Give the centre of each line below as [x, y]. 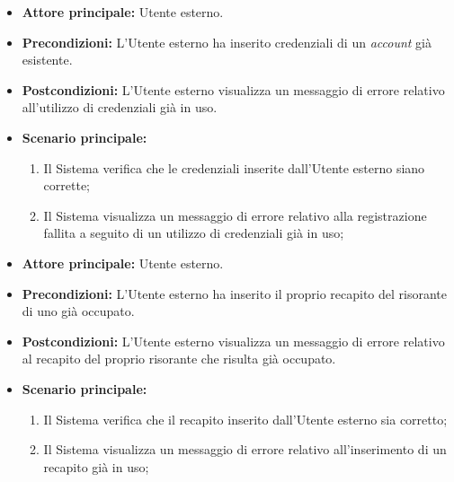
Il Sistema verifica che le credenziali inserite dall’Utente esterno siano [234, 167]
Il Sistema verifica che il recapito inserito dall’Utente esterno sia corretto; [245, 419]
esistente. [47, 60]
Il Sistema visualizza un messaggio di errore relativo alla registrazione [235, 215]
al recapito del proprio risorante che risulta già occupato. [179, 359]
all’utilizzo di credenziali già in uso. [120, 107]
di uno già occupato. [78, 311]
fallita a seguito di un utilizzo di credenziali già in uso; [194, 233]
